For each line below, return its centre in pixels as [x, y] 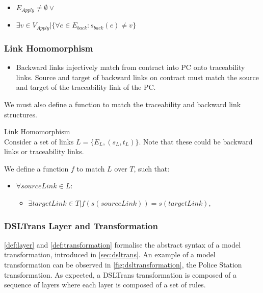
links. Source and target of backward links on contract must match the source [137, 77]
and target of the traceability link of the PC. [86, 87]
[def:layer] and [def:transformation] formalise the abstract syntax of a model [123, 244]
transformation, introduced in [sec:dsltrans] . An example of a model [110, 254]
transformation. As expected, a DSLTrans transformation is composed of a [121, 274]
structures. [21, 114]
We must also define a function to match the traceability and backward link [123, 104]
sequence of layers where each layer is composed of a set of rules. [105, 285]
